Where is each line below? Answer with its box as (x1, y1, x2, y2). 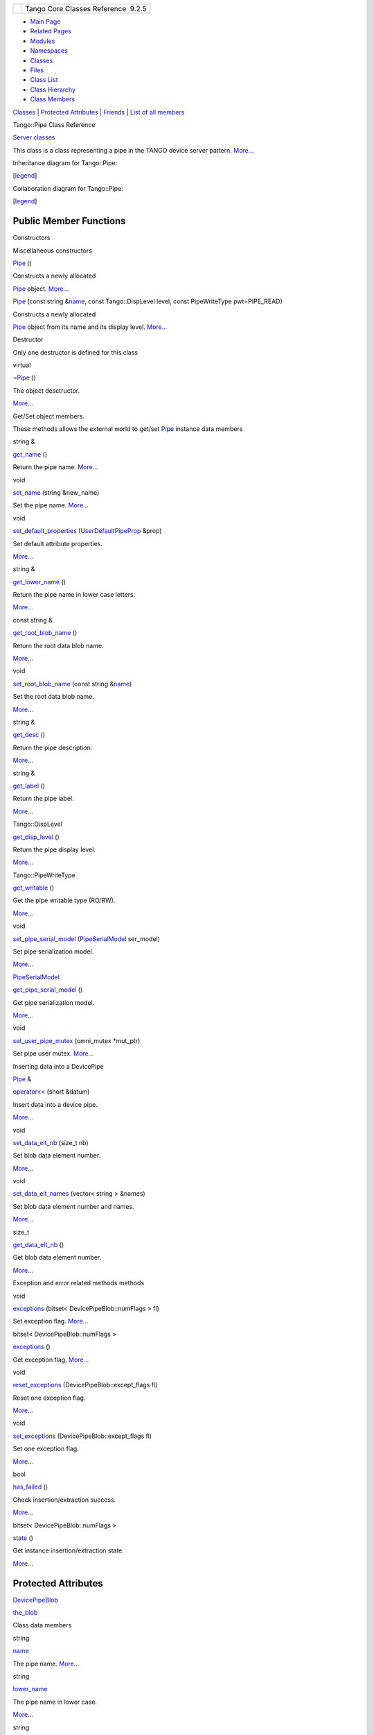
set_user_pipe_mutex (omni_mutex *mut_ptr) (12, 1036, 141, 1044)
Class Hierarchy (30, 85, 76, 94)
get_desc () (12, 731, 45, 739)
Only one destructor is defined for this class (12, 348, 139, 357)
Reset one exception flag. (12, 1394, 86, 1402)
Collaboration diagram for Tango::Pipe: (12, 184, 124, 192)
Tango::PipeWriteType (12, 871, 75, 879)
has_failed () (12, 1482, 48, 1491)
